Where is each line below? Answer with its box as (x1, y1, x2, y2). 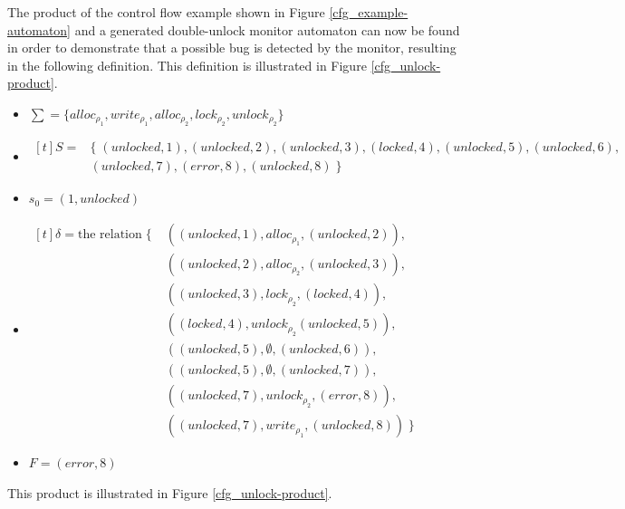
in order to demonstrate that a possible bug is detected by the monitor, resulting (7, 38, 457, 57)
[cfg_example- (329, 3, 409, 21)
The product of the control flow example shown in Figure (7, 3, 325, 21)
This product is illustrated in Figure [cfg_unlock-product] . (7, 483, 332, 502)
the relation (77, 228, 142, 242)
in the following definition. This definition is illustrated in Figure (7, 55, 367, 74)
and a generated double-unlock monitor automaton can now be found (74, 20, 460, 39)
